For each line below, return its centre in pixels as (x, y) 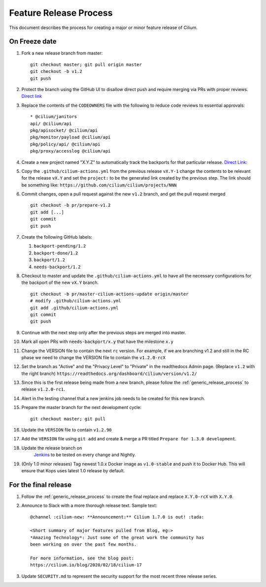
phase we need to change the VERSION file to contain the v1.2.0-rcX (94, 357)
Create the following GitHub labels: (57, 237)
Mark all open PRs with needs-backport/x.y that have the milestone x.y (98, 341)
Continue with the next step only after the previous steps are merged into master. (104, 333)
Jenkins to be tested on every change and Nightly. (85, 455)
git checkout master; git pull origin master (86, 64)
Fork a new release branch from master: (62, 53)
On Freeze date (33, 42)
